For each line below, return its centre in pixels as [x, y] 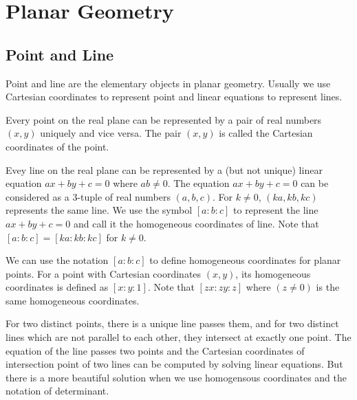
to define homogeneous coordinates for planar [245, 260]
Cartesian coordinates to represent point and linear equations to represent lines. [174, 97]
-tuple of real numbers [124, 196]
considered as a [37, 196]
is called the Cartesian [266, 133]
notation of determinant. [57, 391]
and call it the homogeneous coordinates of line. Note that [196, 223]
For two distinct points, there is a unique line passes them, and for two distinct [172, 323]
